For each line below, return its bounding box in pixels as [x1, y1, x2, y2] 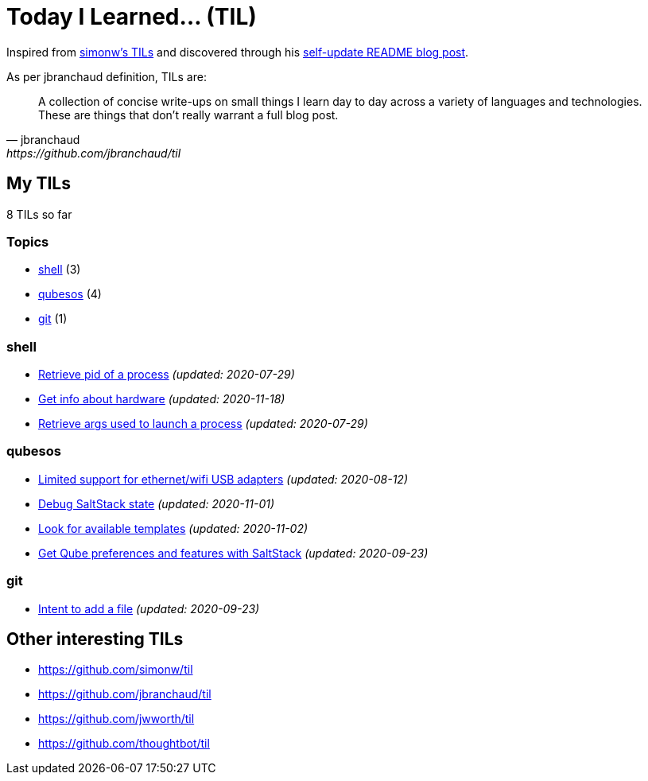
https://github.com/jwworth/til [38, 712, 195, 726]
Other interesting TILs [6, 629, 184, 650]
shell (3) [38, 262, 81, 277]
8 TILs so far [6, 207, 72, 221]
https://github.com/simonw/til [38, 662, 193, 677]
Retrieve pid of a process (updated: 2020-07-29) [38, 367, 295, 382]
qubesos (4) [38, 287, 102, 301]
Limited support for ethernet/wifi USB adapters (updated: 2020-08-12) [38, 472, 408, 486]
